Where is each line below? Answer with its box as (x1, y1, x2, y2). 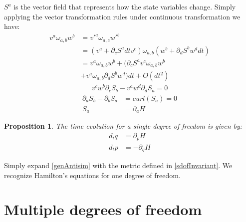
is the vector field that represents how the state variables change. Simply (13, 1, 236, 11)
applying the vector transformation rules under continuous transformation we (4, 11, 241, 21)
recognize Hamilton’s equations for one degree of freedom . (4, 170, 181, 180)
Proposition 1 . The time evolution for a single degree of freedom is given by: (4, 121, 243, 131)
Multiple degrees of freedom (4, 199, 202, 220)
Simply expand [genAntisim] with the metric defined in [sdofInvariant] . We (4, 160, 233, 171)
